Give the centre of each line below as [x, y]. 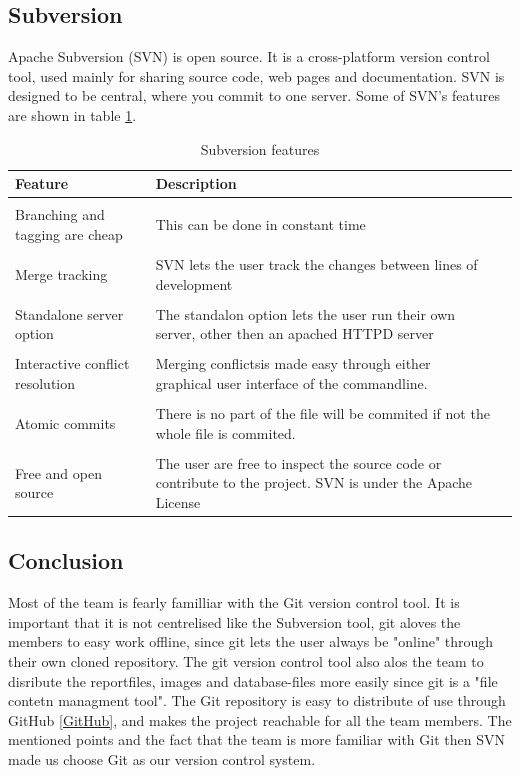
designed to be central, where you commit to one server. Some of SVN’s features [254, 95]
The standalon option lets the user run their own [305, 313]
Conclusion [66, 560]
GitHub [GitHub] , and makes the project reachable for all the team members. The [260, 719]
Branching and [60, 214]
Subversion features [260, 148]
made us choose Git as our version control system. [162, 758]
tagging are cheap [69, 233]
